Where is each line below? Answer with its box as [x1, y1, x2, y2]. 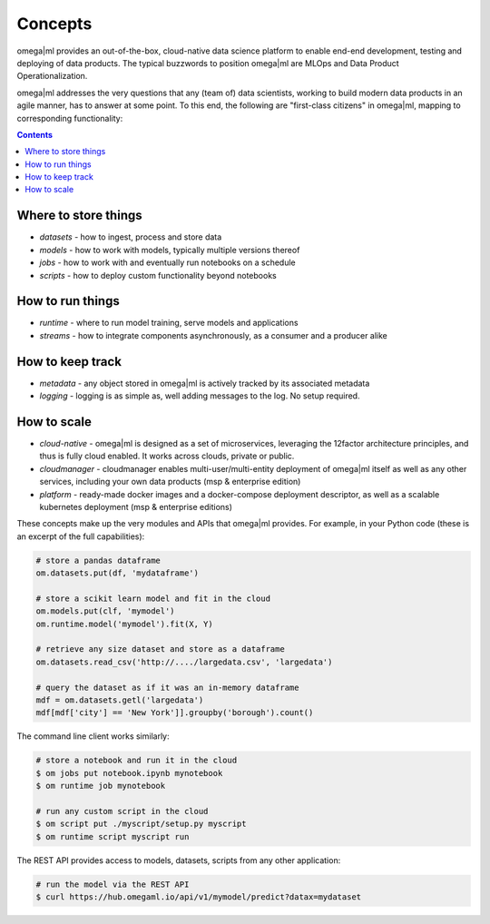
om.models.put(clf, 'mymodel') [35, 606, 176, 616]
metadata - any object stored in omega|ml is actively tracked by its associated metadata [39, 378, 370, 388]
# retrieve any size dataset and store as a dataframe [35, 644, 285, 654]
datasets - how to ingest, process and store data [39, 231, 222, 242]
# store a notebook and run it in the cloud [35, 755, 238, 766]
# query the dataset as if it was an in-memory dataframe [35, 682, 299, 693]
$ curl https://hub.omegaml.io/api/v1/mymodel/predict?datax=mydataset [35, 892, 362, 902]
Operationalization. [16, 71, 88, 82]
